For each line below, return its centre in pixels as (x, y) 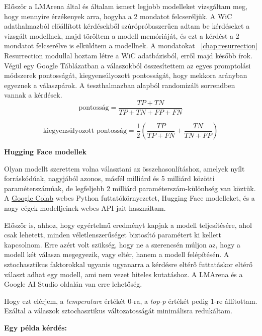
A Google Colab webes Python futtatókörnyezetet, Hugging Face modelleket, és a (129, 198)
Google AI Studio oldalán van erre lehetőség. (73, 284)
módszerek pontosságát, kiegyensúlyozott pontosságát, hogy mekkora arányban (126, 75)
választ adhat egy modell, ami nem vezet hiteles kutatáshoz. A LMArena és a (123, 274)
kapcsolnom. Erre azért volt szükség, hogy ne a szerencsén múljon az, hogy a (122, 244)
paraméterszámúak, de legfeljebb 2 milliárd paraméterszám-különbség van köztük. (130, 188)
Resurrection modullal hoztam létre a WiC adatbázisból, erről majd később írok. (128, 55)
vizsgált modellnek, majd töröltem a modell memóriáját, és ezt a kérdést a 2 (122, 35)
